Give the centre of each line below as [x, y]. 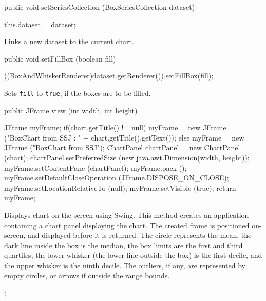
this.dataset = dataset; [40, 24]
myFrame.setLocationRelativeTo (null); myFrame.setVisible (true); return [120, 187]
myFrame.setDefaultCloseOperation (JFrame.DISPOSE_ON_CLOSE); [117, 178]
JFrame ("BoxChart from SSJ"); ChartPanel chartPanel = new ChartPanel [122, 147]
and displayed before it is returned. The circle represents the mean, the [139, 235]
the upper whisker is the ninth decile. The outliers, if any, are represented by [125, 265]
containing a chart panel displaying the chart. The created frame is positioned [127, 225]
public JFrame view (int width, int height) [71, 110]
